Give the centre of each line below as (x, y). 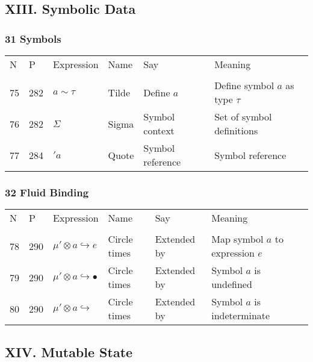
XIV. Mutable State (69, 351)
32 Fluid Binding (47, 192)
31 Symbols (33, 38)
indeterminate (241, 316)
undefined (232, 284)
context (159, 130)
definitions (236, 130)
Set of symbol (243, 117)
